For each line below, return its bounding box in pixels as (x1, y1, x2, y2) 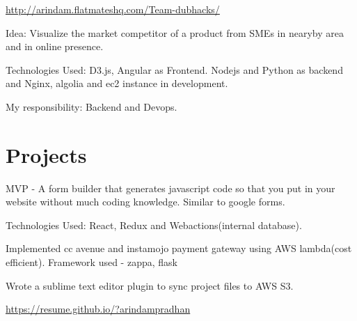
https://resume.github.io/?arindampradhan (6, 302, 191, 316)
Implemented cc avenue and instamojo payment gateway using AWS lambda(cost (6, 241, 352, 256)
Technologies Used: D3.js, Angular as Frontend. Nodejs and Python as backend (6, 62, 343, 77)
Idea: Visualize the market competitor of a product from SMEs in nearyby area (6, 25, 344, 40)
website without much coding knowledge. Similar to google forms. (6, 194, 285, 209)
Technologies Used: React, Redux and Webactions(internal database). (6, 217, 302, 232)
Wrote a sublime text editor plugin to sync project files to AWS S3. (6, 278, 294, 292)
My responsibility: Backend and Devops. (6, 99, 177, 113)
